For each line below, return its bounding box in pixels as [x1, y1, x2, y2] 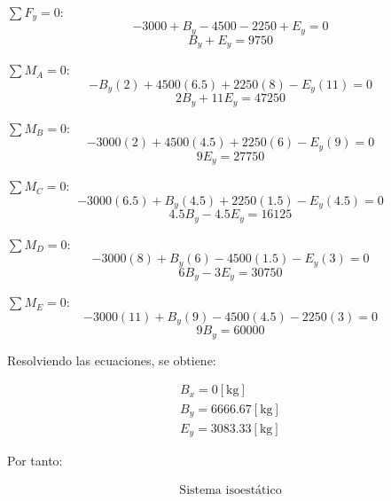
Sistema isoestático [179, 484, 282, 497]
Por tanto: [7, 451, 63, 470]
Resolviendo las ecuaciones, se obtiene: [7, 350, 216, 369]
